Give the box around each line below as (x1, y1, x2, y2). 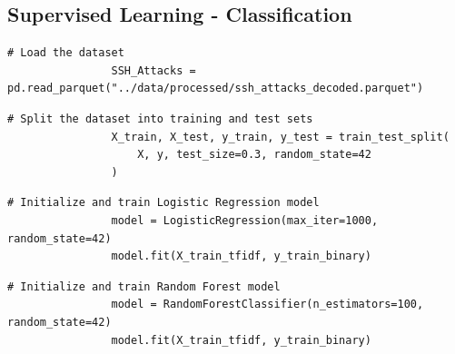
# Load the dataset (7, 46, 124, 60)
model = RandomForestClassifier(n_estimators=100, (111, 298, 424, 311)
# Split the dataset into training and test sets (7, 112, 313, 125)
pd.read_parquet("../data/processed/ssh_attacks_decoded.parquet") (7, 82, 424, 95)
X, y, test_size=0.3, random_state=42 (137, 148, 371, 162)
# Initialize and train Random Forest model (7, 280, 281, 293)
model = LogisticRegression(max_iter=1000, (111, 213, 379, 227)
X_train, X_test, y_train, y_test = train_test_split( (111, 130, 450, 143)
